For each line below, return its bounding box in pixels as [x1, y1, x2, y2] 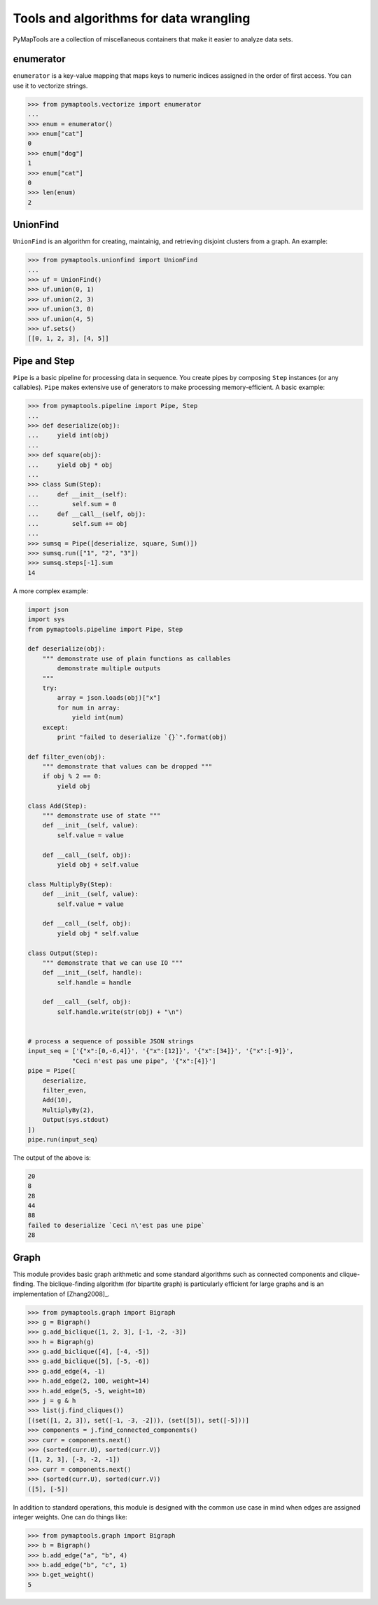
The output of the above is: [13, 1153, 91, 1162]
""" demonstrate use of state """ [42, 812, 161, 820]
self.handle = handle [57, 978, 132, 987]
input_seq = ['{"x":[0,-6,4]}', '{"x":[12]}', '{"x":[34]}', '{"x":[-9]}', [27, 1047, 294, 1055]
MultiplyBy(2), [42, 1106, 94, 1114]
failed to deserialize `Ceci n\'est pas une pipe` [27, 1221, 206, 1229]
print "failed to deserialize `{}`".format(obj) [57, 733, 227, 741]
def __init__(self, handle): [42, 968, 143, 977]
